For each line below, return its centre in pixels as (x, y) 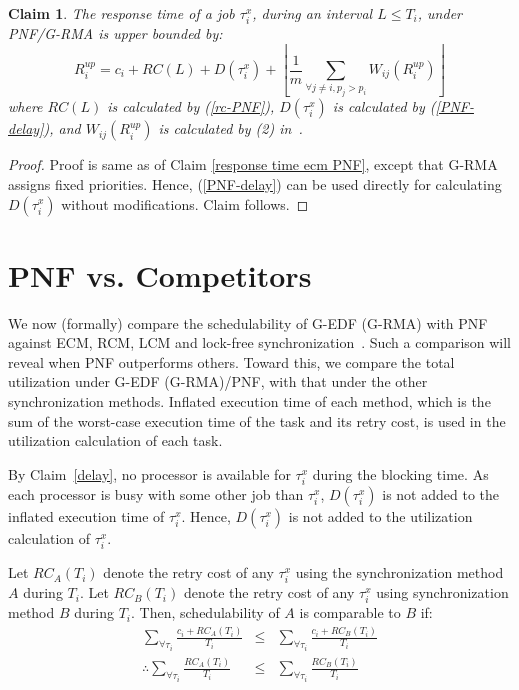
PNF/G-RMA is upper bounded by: (115, 33)
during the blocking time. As (400, 473)
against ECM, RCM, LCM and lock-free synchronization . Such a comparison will (260, 342)
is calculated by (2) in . (230, 128)
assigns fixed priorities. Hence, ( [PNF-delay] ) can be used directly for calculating (255, 183)
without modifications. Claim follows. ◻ (185, 203)
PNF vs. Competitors (160, 274)
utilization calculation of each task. (115, 440)
